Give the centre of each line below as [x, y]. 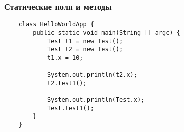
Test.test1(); [70, 108]
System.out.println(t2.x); [92, 75]
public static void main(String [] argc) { [107, 32]
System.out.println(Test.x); [96, 100]
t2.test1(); [67, 83]
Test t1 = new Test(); [85, 41]
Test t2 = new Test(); [85, 50]
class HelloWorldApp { [56, 24]
